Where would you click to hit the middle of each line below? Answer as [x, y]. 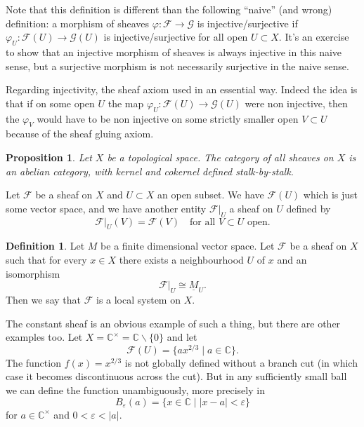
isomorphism [33, 273]
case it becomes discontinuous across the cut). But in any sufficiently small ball [176, 376]
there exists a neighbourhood [181, 259]
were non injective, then [296, 103]
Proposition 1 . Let [49, 157]
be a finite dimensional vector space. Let [188, 246]
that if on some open [50, 103]
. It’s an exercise [314, 37]
